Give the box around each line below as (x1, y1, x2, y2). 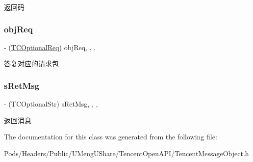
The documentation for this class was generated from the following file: (4, 132, 217, 142)
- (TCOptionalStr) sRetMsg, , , (4, 99, 98, 109)
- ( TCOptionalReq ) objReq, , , (4, 42, 96, 52)
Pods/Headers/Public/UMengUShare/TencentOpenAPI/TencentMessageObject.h (4, 148, 249, 158)
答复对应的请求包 (4, 58, 59, 69)
